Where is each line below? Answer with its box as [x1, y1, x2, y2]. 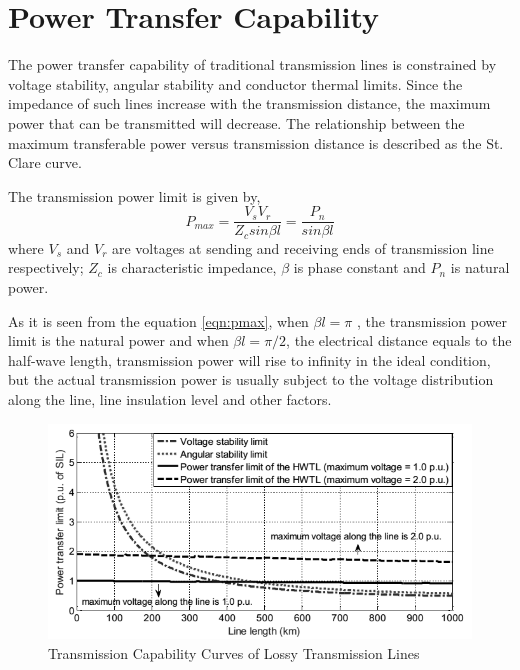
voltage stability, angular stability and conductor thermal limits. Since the [8, 73, 463, 94]
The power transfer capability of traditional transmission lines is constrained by [8, 54, 497, 75]
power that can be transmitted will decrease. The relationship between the [8, 112, 465, 133]
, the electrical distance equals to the [286, 330, 512, 351]
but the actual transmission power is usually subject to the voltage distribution [8, 369, 494, 390]
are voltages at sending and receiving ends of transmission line [111, 237, 494, 258]
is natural [450, 257, 510, 278]
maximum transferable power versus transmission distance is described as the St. [8, 132, 504, 153]
